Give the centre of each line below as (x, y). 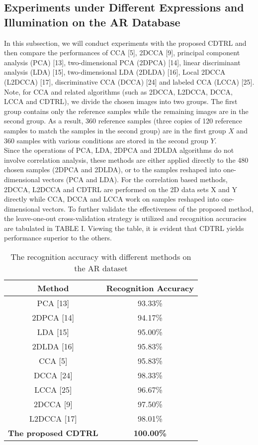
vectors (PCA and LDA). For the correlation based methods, (135, 179)
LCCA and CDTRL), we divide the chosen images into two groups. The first (121, 101)
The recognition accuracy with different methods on (101, 257)
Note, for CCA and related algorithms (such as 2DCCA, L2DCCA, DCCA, (118, 91)
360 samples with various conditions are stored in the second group (106, 140)
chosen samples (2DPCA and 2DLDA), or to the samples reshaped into (113, 169)
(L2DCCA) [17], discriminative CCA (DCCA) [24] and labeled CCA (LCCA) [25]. (129, 81)
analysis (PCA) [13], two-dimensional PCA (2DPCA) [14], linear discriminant (122, 62)
